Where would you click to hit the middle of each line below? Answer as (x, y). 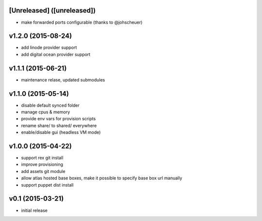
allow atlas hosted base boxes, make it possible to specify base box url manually (102, 178)
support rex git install (42, 158)
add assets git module (43, 171)
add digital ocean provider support (56, 54)
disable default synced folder (50, 105)
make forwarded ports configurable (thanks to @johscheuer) (82, 22)
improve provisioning (42, 164)
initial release (34, 210)
